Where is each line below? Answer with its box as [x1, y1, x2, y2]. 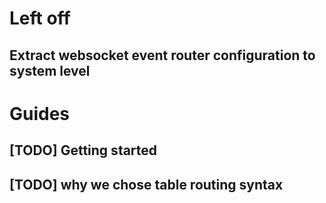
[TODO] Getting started [9, 142, 158, 159]
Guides [9, 102, 71, 125]
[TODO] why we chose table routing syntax [9, 176, 284, 193]
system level [9, 62, 91, 79]
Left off [9, 7, 71, 30]
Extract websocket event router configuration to [9, 47, 316, 64]
